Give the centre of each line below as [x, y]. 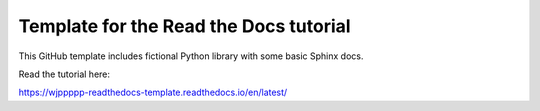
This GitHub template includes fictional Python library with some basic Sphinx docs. [191, 56]
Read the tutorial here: [64, 74]
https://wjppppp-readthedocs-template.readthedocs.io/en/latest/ [153, 92]
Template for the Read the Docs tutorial [184, 26]
